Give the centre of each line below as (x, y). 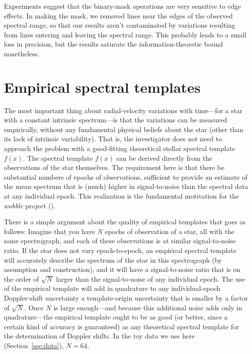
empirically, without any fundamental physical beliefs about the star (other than (124, 129)
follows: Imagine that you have (50, 231)
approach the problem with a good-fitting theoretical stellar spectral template (120, 148)
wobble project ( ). (30, 205)
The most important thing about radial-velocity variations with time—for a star (123, 110)
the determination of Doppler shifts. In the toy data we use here (99, 336)
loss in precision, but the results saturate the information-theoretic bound (114, 44)
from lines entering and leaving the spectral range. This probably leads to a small (125, 34)
